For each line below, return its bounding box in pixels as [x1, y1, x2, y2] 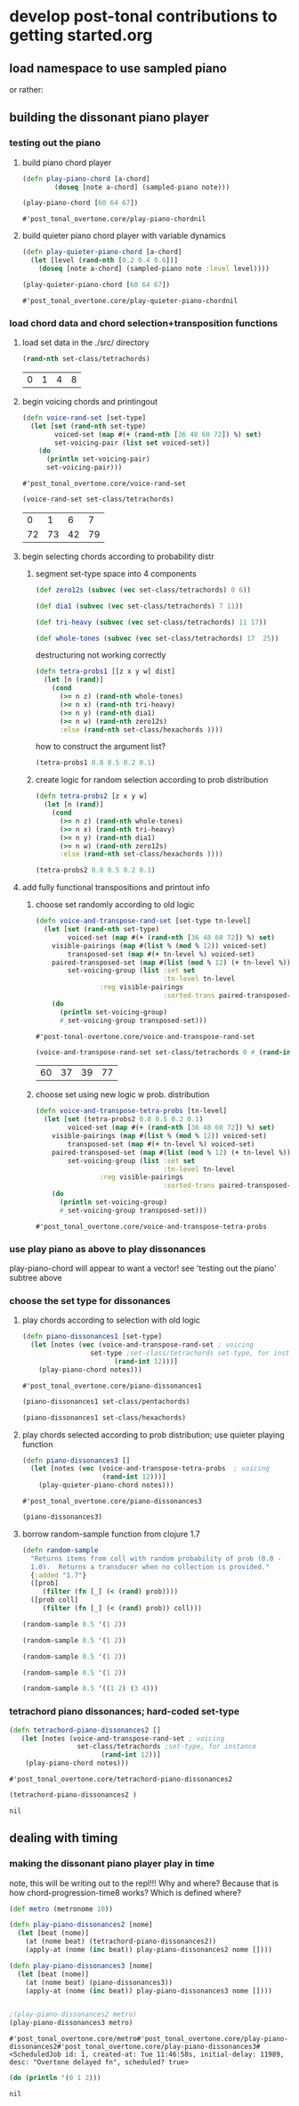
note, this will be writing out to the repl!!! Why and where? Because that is [9, 1878, 279, 1889]
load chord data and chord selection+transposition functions [9, 316, 279, 329]
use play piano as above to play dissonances [9, 1242, 206, 1255]
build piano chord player [21, 157, 112, 168]
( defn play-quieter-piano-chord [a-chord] [21, 248, 182, 257]
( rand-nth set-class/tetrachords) [21, 355, 150, 364]
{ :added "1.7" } [30, 1570, 87, 1579]
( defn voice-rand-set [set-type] [21, 413, 147, 422]
